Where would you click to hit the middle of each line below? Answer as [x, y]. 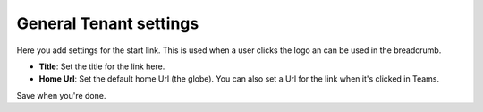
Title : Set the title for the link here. [102, 66]
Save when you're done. [61, 95]
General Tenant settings [108, 23]
